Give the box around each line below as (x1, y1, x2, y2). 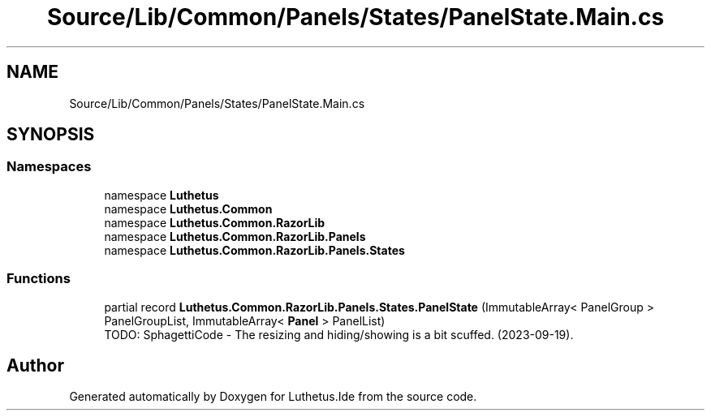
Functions (6, 270, 71, 287)
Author (6, 355, 64, 376)
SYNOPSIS (6, 124, 95, 145)
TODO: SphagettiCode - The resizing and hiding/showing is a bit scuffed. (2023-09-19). (104, 327, 574, 342)
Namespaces (6, 158, 92, 175)
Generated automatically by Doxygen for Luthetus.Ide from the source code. (69, 389, 477, 404)
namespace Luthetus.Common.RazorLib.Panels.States (104, 243, 405, 257)
